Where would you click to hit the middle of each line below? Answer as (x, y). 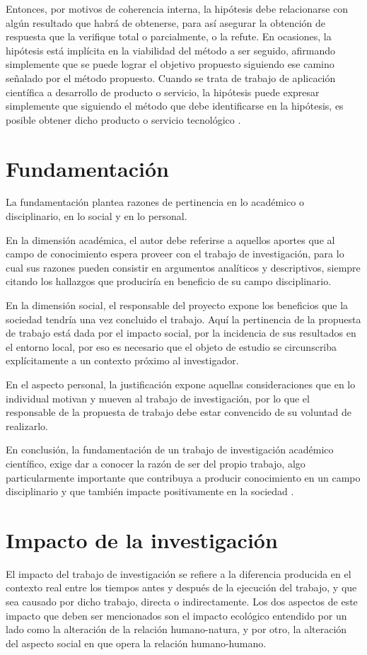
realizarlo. (27, 425)
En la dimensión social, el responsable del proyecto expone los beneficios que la (177, 305)
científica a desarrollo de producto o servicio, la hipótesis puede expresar (163, 92)
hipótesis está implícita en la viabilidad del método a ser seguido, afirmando (170, 50)
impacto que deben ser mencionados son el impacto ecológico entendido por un (176, 615)
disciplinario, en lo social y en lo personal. (97, 216)
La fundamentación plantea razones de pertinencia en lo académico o (155, 202)
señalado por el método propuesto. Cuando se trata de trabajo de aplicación (171, 77)
